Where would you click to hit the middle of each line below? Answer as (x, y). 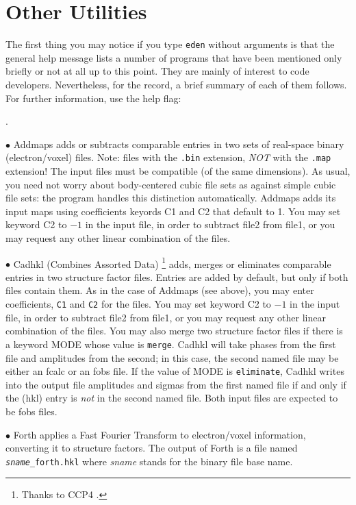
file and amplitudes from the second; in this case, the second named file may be (172, 357)
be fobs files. (31, 411)
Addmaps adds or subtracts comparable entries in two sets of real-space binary (179, 144)
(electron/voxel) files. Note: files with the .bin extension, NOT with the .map (168, 157)
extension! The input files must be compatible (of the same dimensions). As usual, (178, 171)
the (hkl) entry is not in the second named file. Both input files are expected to (172, 398)
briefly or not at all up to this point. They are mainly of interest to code (157, 71)
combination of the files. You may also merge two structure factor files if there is (174, 331)
